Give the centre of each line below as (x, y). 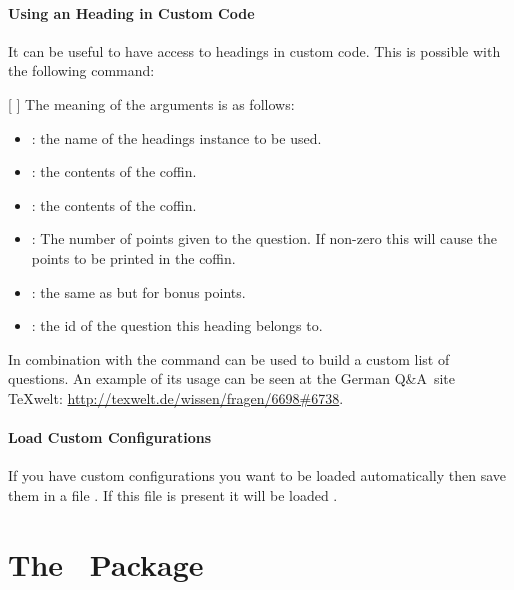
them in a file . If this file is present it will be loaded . (173, 494)
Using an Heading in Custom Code (131, 12)
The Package (106, 563)
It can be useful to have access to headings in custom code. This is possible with (254, 50)
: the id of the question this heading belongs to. (177, 325)
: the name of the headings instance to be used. (176, 137)
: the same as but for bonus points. (138, 291)
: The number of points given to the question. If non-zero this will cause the (264, 238)
